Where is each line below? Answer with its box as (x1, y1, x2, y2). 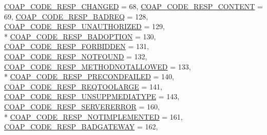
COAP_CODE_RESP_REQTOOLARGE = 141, (4, 81, 162, 92)
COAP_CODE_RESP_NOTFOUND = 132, (4, 51, 147, 61)
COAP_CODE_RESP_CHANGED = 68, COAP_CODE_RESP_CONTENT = (4, 1, 263, 11)
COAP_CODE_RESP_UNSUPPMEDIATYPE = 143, (4, 91, 180, 102)
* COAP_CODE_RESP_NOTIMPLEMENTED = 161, (4, 111, 183, 122)
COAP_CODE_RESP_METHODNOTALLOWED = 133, (4, 61, 191, 72)
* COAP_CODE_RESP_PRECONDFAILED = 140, (4, 71, 174, 82)
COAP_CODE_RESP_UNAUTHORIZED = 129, (4, 21, 165, 32)
